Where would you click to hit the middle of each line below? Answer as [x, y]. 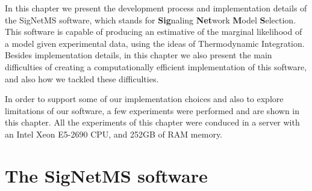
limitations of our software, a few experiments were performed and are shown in [152, 110]
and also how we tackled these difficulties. [82, 78]
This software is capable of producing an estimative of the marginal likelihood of [154, 32]
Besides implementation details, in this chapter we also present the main [139, 55]
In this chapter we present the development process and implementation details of [156, 8]
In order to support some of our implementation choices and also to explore [144, 99]
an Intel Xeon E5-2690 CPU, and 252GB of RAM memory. [114, 134]
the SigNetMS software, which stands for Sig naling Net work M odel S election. [151, 20]
